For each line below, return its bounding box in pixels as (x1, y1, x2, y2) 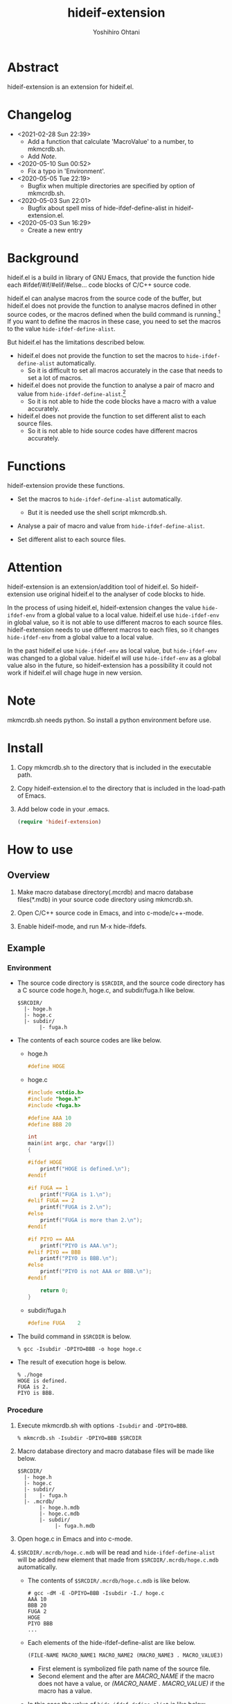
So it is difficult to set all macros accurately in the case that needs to (27, 366, 223, 375)
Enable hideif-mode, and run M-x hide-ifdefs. (17, 922, 147, 931)
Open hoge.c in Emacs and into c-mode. (17, 1534, 133, 1543)
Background (7, 250, 79, 265)
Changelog (7, 106, 72, 122)
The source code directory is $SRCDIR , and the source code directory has (17, 978, 225, 988)
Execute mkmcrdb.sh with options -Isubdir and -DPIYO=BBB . (17, 1421, 188, 1429)
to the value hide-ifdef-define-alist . (7, 325, 116, 333)
